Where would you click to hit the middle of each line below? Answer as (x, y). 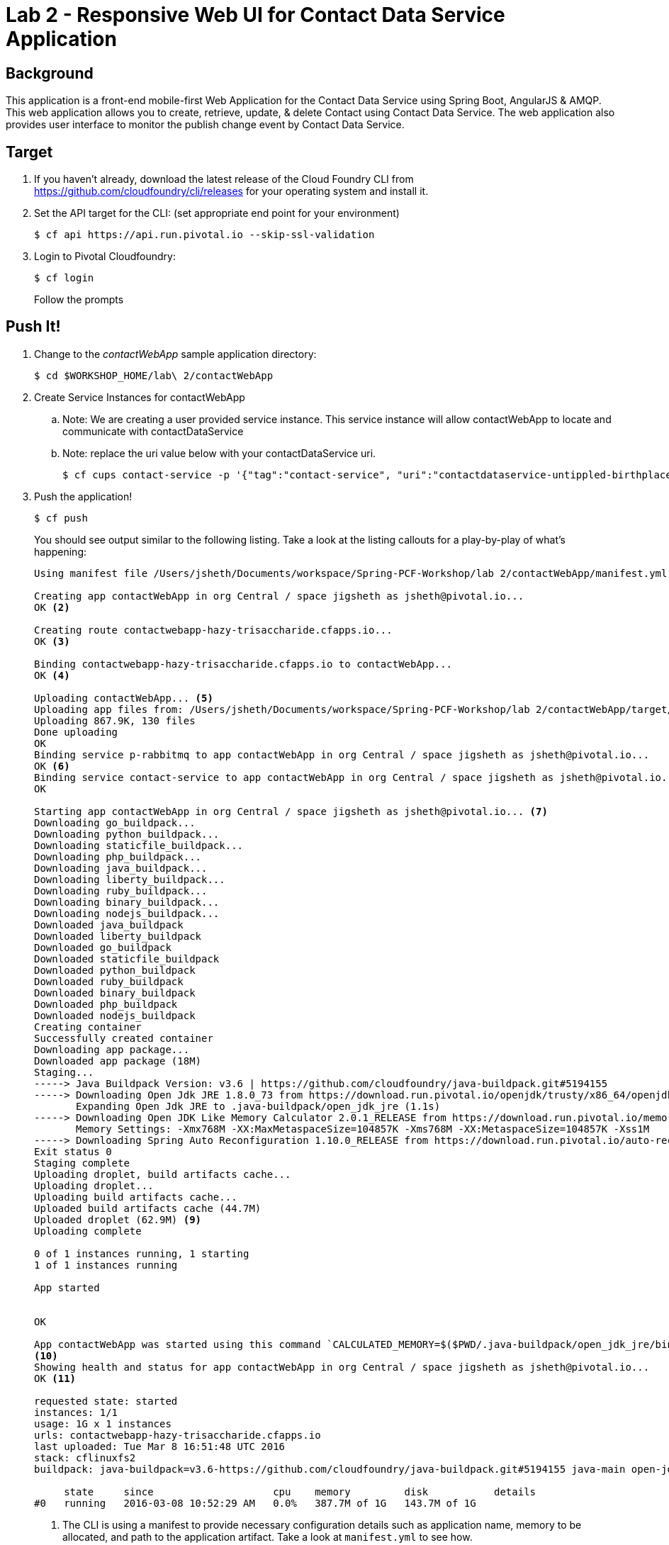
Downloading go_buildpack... (115, 822)
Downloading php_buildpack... (118, 856)
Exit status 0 (73, 1151)
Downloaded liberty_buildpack (118, 936)
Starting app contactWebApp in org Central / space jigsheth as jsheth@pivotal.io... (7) (291, 811)
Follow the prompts (79, 300)
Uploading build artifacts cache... (136, 1197)
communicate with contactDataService (153, 431)
